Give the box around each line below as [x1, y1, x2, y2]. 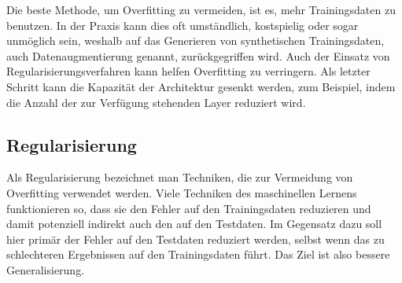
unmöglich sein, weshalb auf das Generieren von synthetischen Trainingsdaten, [6, 32, 385, 49]
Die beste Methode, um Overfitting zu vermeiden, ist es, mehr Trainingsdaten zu [6, 2, 396, 17]
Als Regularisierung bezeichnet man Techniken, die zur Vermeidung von [6, 169, 353, 186]
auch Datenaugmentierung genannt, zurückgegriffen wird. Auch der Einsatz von [6, 47, 390, 64]
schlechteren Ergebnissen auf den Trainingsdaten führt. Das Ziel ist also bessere [6, 246, 390, 263]
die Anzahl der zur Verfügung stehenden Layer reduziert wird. [6, 94, 306, 110]
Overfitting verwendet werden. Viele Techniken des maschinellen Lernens [6, 184, 357, 200]
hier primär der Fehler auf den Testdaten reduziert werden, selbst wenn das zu [6, 230, 385, 247]
